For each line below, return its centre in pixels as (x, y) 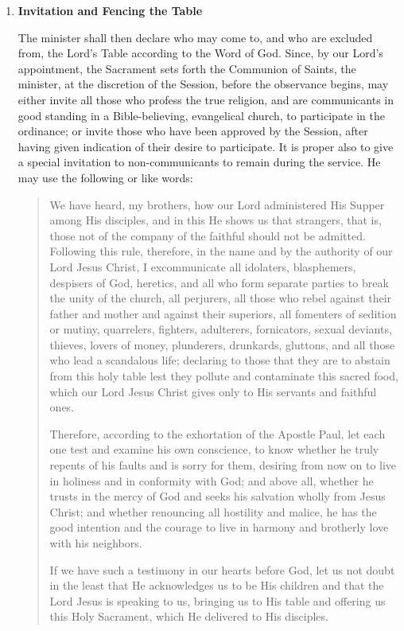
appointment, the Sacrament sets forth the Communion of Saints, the (187, 68)
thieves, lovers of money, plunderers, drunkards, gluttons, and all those (222, 344)
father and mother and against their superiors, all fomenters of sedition (223, 313)
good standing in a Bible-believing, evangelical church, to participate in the (202, 115)
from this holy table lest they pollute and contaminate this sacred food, (224, 376)
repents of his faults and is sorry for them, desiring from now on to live (223, 465)
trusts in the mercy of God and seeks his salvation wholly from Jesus (218, 496)
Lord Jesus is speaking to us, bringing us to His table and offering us (218, 600)
